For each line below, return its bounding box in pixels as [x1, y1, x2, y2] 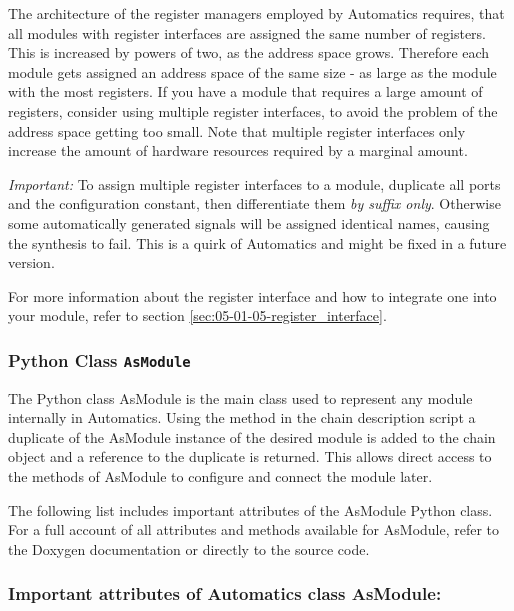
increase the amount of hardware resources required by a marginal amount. [8, 140, 468, 161]
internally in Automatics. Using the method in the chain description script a [8, 407, 476, 428]
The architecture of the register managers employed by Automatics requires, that [8, 3, 505, 23]
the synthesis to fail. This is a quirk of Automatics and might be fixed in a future [8, 232, 507, 253]
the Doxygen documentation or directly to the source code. [8, 538, 370, 559]
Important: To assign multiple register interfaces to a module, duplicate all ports [8, 173, 501, 194]
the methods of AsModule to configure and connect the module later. [8, 466, 433, 487]
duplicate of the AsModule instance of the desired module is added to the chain [8, 426, 496, 447]
